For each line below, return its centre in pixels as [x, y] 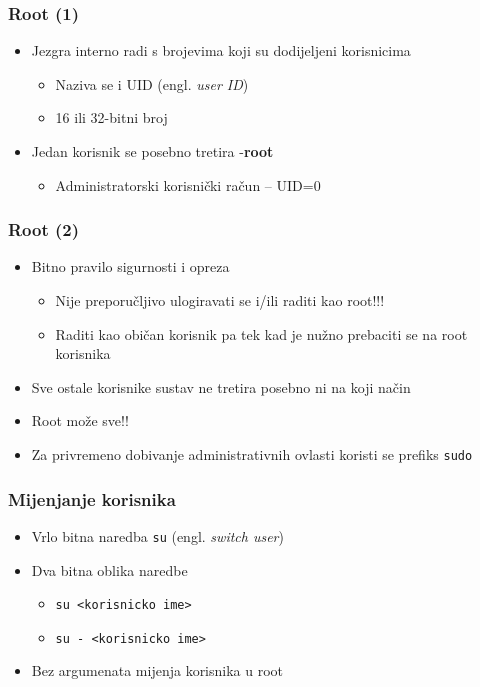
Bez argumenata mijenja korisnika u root [157, 670]
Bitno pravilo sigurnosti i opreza [130, 266]
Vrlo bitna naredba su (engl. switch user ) [157, 535]
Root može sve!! [80, 420]
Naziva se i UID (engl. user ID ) [152, 83]
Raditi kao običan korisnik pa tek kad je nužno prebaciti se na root [261, 333]
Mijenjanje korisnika [92, 498]
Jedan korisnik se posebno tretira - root [152, 151]
